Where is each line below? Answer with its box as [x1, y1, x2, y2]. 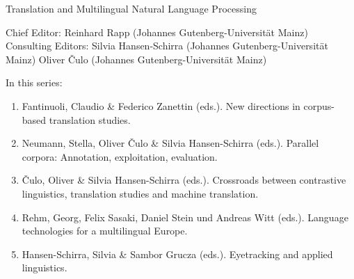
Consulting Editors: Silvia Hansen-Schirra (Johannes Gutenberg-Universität [6, 38, 328, 53]
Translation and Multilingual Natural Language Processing [6, 1, 257, 15]
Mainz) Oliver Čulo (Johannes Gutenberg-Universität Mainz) [6, 51, 267, 66]
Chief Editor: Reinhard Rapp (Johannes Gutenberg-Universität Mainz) [6, 24, 308, 39]
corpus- [303, 98, 335, 113]
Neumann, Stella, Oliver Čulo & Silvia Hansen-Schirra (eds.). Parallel [22, 136, 319, 150]
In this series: [6, 75, 63, 90]
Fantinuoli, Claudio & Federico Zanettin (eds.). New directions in [22, 98, 300, 113]
